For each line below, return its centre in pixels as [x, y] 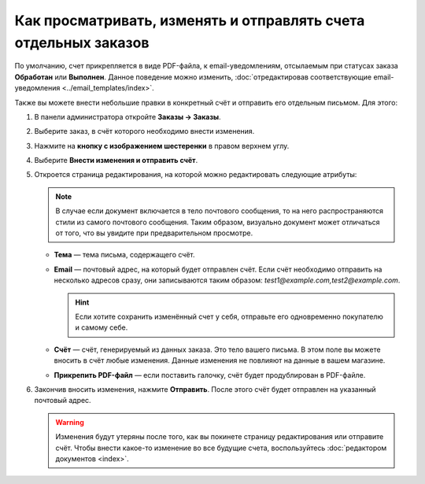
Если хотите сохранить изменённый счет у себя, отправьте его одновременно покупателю [229, 316]
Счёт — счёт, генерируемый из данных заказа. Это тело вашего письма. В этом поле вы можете [217, 349]
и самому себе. [102, 327]
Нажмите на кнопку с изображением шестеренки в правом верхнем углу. [162, 146]
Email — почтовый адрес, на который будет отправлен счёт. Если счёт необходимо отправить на [218, 269]
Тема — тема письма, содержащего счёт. [125, 255]
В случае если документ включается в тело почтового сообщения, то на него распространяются [220, 211]
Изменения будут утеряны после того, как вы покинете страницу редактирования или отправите [220, 437]
